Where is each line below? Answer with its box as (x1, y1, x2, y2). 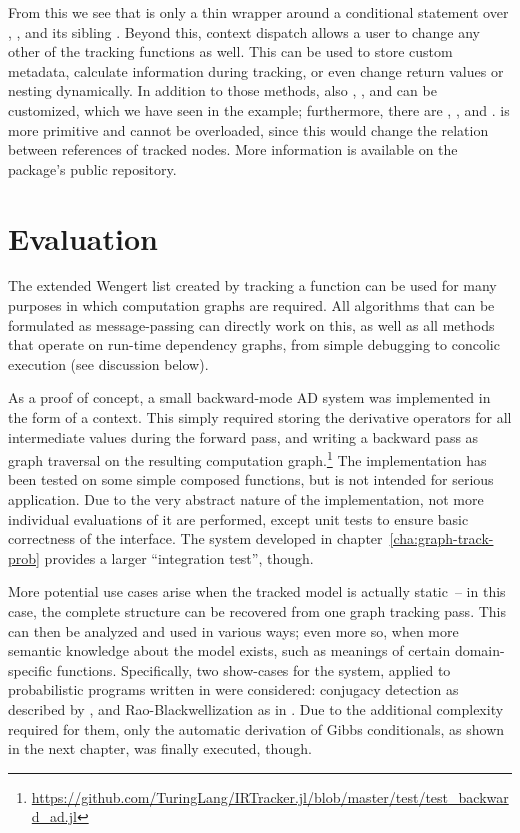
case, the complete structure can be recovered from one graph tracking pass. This (8, 601, 506, 622)
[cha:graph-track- (389, 528, 494, 549)
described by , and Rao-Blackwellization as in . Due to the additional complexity (8, 699, 504, 719)
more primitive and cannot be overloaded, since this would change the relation (8, 119, 489, 140)
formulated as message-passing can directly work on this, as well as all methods (8, 314, 495, 335)
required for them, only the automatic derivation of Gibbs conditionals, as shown (8, 718, 505, 739)
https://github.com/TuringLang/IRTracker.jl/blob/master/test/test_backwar (31, 786, 509, 807)
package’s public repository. (8, 158, 177, 179)
